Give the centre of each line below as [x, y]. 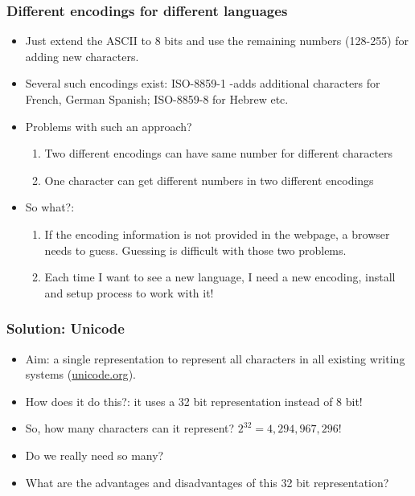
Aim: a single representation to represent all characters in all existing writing [215, 358]
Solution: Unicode [66, 328]
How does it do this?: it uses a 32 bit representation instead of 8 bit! [194, 401]
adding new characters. [82, 56]
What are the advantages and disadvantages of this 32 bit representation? [207, 482]
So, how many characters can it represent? [130, 428]
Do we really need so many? [95, 455]
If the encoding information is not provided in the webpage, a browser [217, 234]
